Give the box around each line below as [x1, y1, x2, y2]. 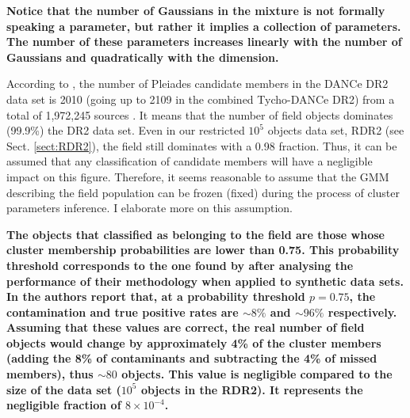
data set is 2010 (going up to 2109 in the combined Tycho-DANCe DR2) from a [6, 90, 395, 107]
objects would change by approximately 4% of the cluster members [6, 334, 381, 351]
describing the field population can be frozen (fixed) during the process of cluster [6, 184, 400, 200]
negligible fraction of [6, 397, 121, 413]
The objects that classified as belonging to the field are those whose [6, 226, 385, 242]
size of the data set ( [6, 381, 121, 397]
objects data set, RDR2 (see [267, 122, 404, 139]
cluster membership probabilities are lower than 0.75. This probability [6, 241, 400, 258]
